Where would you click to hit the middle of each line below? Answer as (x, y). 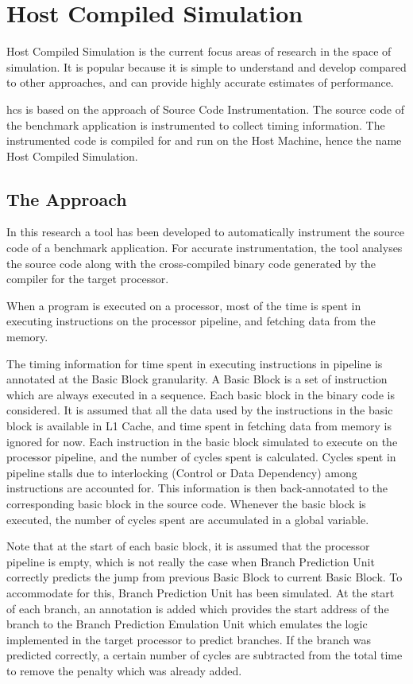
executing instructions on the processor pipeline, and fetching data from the (191, 321)
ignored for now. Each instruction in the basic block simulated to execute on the (202, 441)
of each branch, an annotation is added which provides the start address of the (198, 608)
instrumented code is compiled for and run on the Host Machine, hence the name (204, 140)
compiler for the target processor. (88, 279)
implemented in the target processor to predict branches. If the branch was (189, 639)
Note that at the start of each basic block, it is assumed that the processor (188, 546)
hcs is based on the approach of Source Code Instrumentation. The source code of (206, 109)
